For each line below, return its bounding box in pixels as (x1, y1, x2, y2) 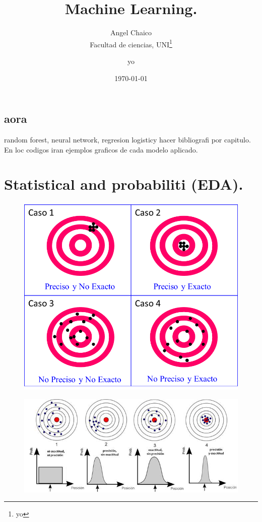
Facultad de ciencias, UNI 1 (90, 37, 172, 49)
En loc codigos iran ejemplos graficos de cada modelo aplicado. (4, 144, 198, 155)
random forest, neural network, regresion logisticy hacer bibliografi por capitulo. (4, 134, 251, 144)
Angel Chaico (110, 27, 152, 38)
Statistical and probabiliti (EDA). (4, 174, 243, 194)
